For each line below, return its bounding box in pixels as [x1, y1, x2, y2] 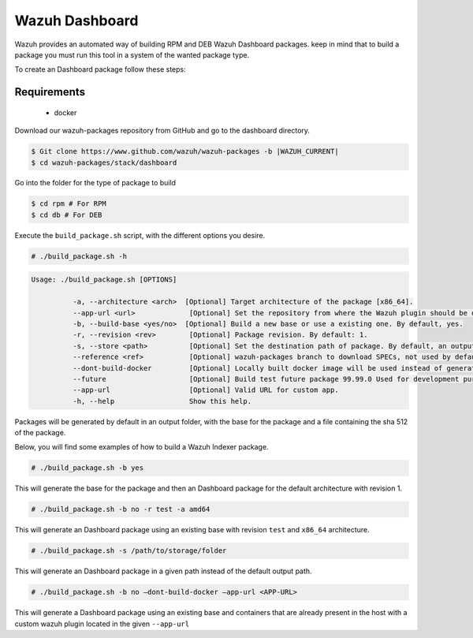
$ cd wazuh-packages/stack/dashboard [31, 158, 177, 167]
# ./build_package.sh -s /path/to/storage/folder [31, 547, 227, 555]
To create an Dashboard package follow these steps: [14, 65, 187, 74]
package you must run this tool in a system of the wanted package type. [14, 50, 250, 59]
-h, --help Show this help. [72, 397, 252, 405]
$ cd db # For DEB [31, 210, 102, 219]
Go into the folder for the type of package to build [14, 178, 177, 188]
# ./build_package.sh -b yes [31, 464, 144, 472]
